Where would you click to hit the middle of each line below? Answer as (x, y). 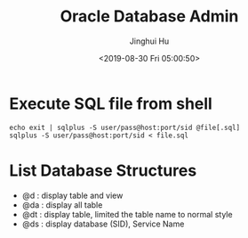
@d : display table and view (72, 195)
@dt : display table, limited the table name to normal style (127, 214)
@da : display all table (62, 205)
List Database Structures (103, 170)
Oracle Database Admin (149, 16)
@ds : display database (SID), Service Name (103, 224)
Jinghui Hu (149, 41)
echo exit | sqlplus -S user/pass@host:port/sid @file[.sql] (125, 127)
